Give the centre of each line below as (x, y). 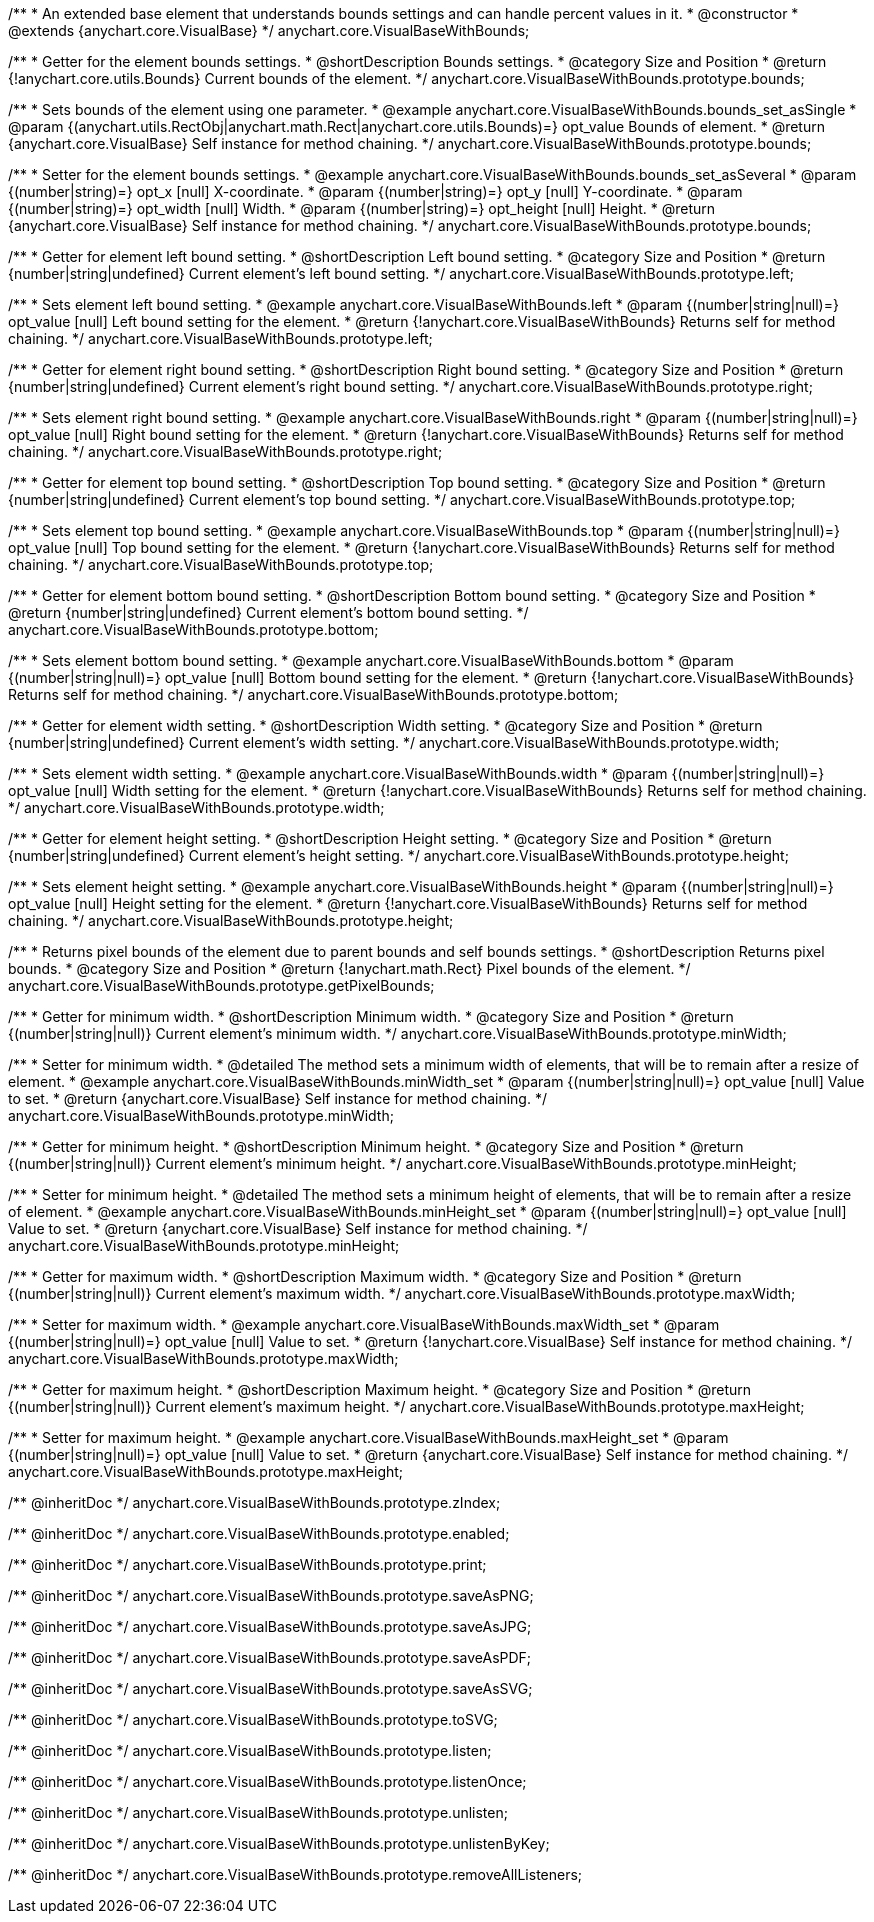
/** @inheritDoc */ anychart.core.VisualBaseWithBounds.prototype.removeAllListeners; (295, 1874)
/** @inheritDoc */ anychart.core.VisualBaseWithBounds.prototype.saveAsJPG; (270, 1626)
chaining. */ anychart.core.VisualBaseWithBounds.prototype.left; (220, 338)
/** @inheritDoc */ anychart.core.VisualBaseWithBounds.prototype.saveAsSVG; (270, 1688)
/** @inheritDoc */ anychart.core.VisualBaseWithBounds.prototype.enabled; (259, 1533)
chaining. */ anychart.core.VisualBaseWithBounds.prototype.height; (231, 920)
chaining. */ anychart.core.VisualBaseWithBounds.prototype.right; (225, 451)
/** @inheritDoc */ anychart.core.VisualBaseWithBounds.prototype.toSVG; (253, 1719)
